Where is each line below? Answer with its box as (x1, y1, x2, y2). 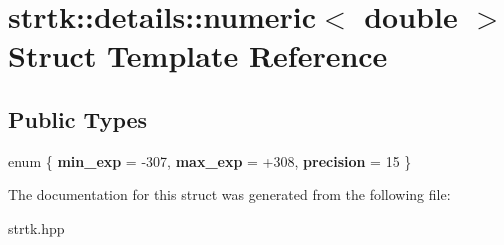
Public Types (8, 103, 148, 134)
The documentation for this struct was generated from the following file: (8, 184, 451, 205)
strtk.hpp (8, 217, 65, 238)
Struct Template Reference (8, 35, 388, 76)
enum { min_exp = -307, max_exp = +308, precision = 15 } (8, 150, 412, 171)
